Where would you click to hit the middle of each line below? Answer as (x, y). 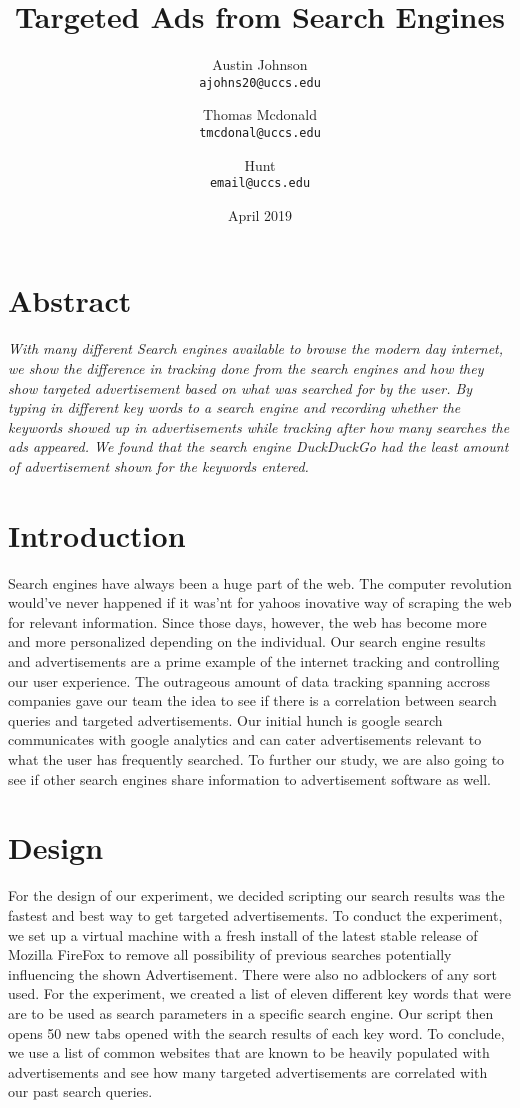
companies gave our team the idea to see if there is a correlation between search (252, 700)
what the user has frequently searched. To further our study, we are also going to (256, 759)
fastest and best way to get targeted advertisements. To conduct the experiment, (255, 914)
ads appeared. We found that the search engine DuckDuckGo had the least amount (258, 446)
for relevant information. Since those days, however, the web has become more (247, 621)
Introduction (97, 534)
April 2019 (260, 214)
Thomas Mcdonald (260, 114)
